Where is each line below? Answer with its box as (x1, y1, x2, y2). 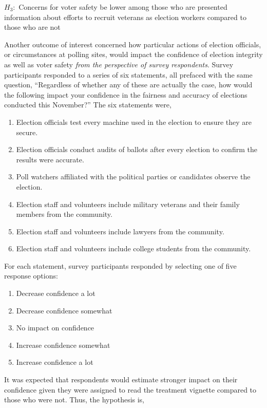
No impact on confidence (16, 322, 94, 333)
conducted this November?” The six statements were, (4, 99, 171, 110)
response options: (4, 270, 58, 281)
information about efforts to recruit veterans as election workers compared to (4, 11, 246, 22)
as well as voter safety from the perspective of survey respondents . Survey (4, 59, 234, 69)
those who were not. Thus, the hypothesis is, (4, 394, 145, 405)
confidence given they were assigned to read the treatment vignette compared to (4, 384, 257, 395)
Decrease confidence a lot (16, 288, 96, 299)
